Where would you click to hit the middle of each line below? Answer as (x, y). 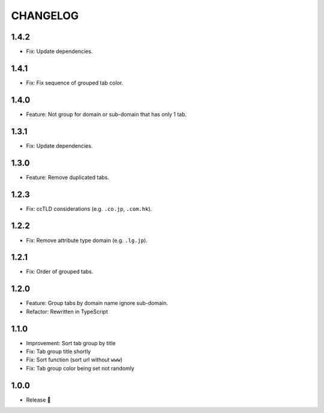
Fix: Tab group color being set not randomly (80, 368)
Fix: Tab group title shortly (58, 351)
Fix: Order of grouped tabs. (60, 272)
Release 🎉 (38, 400)
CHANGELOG (45, 16)
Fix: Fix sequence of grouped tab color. (75, 83)
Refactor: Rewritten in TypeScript (67, 312)
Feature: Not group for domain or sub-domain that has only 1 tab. (106, 114)
